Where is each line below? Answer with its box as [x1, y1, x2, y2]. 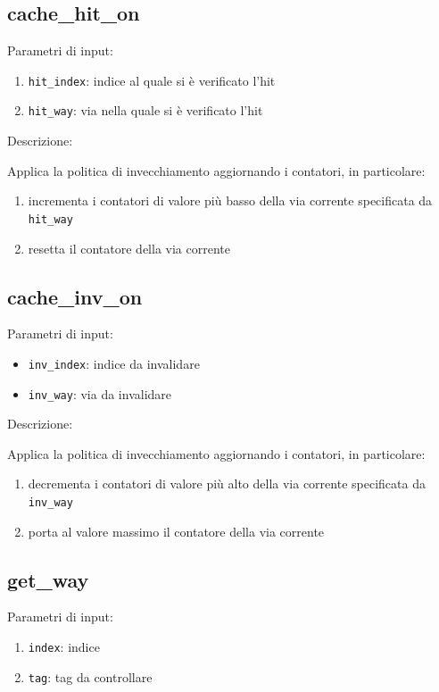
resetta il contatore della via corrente [28, 238, 230, 257]
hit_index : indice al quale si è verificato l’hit [28, 71, 276, 89]
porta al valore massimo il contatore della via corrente [28, 521, 325, 540]
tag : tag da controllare [28, 667, 153, 686]
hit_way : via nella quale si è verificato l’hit [28, 101, 263, 120]
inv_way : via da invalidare [28, 384, 172, 403]
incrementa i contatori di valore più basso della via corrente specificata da [28, 191, 433, 210]
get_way [7, 565, 89, 593]
